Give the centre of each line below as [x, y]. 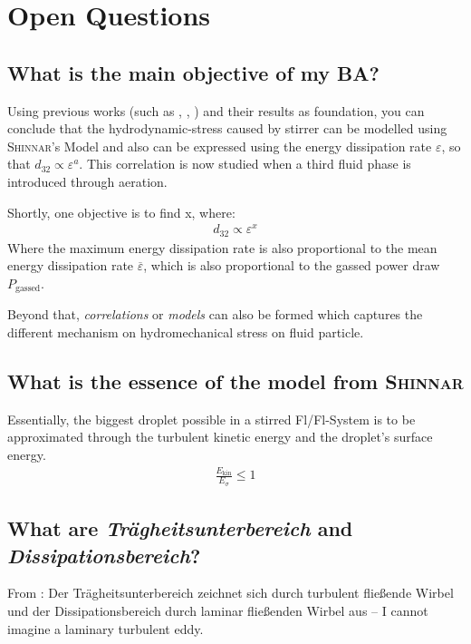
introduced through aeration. [87, 181]
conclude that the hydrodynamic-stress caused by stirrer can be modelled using [227, 128]
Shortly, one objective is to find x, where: [121, 212]
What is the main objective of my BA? [193, 72]
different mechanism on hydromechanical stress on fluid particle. [186, 332]
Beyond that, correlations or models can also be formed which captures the [215, 314]
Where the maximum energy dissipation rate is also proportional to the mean [222, 247]
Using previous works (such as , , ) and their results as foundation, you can [216, 110]
